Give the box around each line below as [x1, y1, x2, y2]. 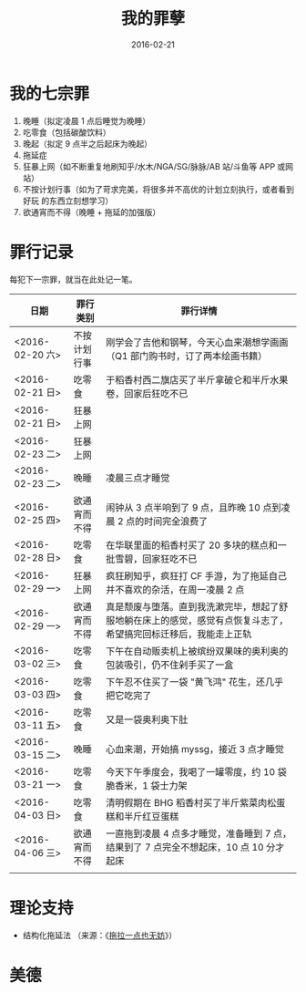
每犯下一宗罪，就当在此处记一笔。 [9, 274, 138, 284]
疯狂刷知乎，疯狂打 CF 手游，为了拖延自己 [106, 569, 288, 582]
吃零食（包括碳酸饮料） [22, 127, 111, 138]
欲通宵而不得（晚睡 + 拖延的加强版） [22, 206, 161, 217]
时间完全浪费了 [144, 514, 209, 527]
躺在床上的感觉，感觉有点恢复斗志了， [124, 614, 289, 626]
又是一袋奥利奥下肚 [106, 713, 189, 726]
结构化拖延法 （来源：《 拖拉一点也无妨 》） [22, 929, 178, 940]
